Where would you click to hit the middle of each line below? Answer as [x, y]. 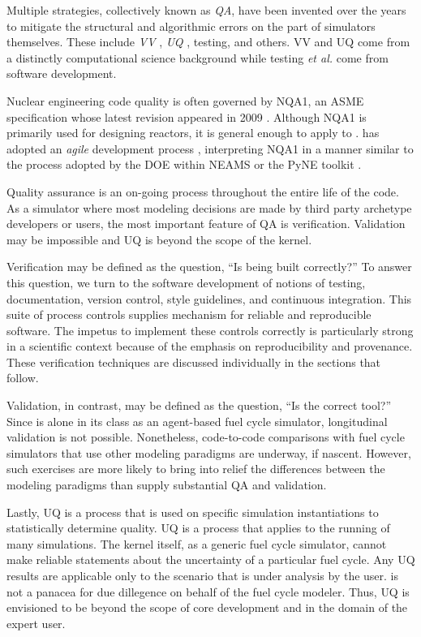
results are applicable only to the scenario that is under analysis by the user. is [203, 575]
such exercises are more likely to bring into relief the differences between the [196, 469]
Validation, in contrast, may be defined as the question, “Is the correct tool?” [199, 405]
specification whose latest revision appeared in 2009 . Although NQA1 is [187, 116]
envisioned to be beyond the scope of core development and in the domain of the [207, 607]
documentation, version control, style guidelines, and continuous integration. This [209, 298]
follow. [23, 378]
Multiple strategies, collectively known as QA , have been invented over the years [206, 10]
